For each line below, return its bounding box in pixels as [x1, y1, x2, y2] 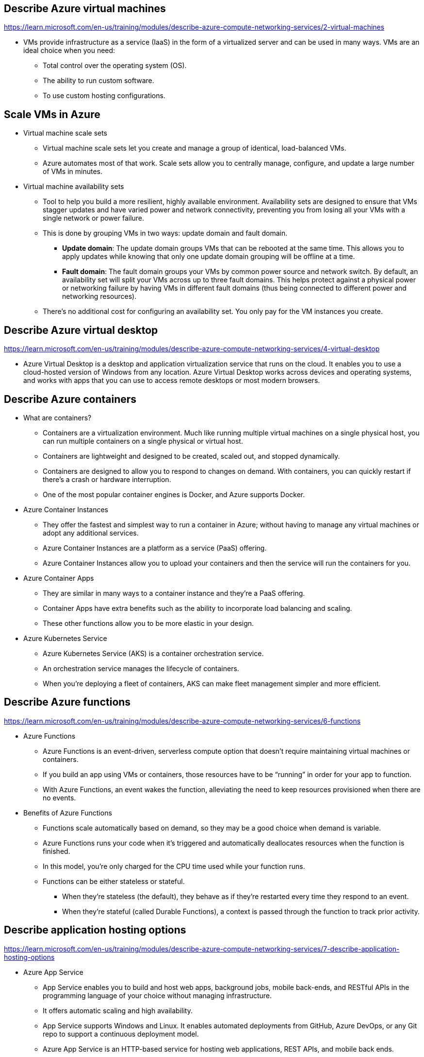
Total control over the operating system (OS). [43, 61, 187, 70]
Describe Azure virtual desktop [4, 324, 158, 336]
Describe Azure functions [4, 696, 131, 709]
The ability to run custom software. [43, 76, 154, 85]
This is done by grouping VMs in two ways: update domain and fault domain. [43, 229, 288, 238]
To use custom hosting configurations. [43, 91, 165, 100]
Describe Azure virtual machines [4, 2, 166, 15]
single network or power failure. [43, 214, 145, 223]
